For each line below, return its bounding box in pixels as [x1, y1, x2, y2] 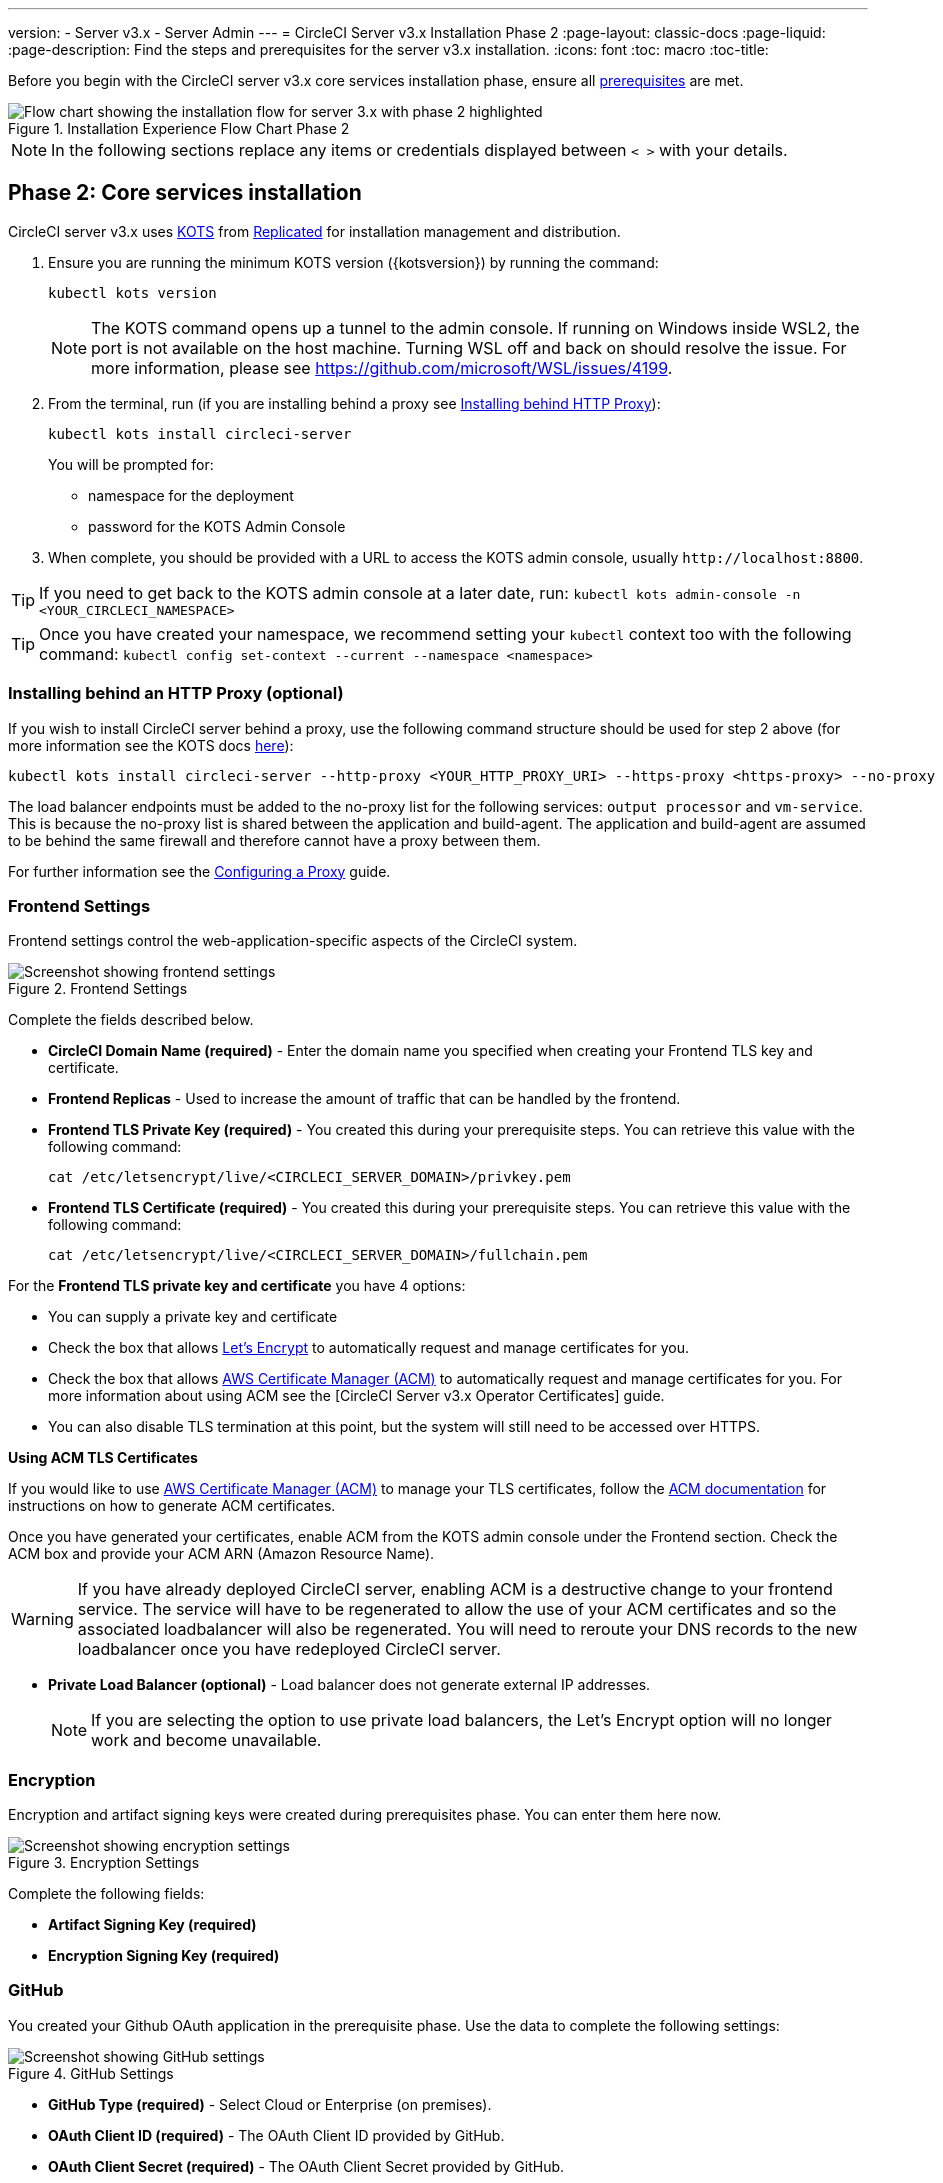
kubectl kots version [48, 284, 217, 301]
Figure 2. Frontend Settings [8, 980, 188, 998]
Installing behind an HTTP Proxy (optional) [8, 683, 344, 704]
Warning [11, 1609, 74, 1630]
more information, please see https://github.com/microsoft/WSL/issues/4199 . [91, 357, 673, 378]
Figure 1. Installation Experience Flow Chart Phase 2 [8, 120, 350, 137]
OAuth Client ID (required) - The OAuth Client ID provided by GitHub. [48, 2126, 505, 2144]
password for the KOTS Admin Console [88, 517, 346, 535]
